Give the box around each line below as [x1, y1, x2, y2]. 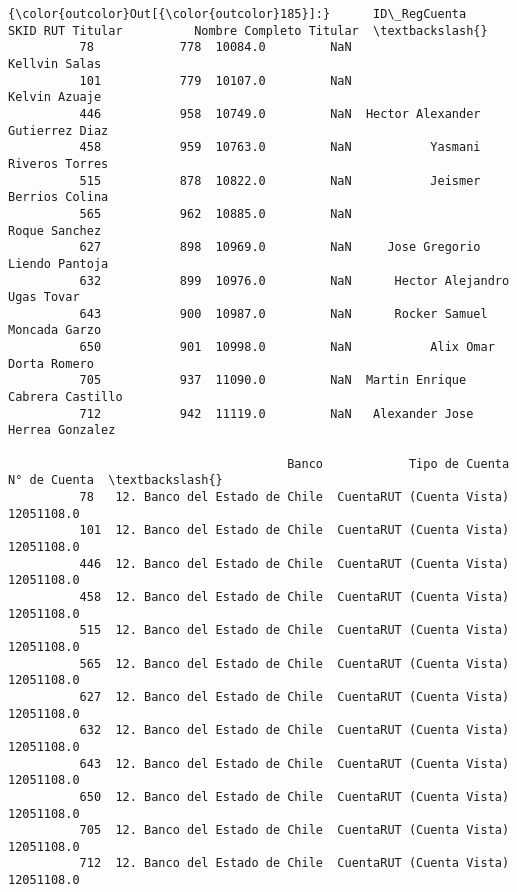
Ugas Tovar [8, 290, 80, 305]
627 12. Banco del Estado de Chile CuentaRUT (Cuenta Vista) [79, 689, 510, 704]
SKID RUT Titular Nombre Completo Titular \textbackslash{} [8, 23, 488, 38]
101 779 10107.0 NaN [79, 73, 352, 88]
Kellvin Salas [8, 56, 102, 71]
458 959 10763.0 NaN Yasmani [79, 140, 481, 155]
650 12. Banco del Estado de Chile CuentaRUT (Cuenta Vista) [79, 789, 510, 804]
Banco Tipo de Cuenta [287, 456, 510, 471]
